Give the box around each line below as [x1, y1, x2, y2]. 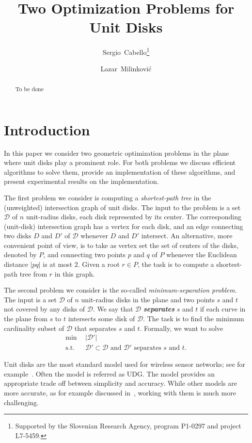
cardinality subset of [4, 323, 64, 333]
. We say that [93, 304, 133, 314]
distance [4, 259, 28, 269]
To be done [15, 84, 44, 93]
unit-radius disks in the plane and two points [81, 294, 215, 304]
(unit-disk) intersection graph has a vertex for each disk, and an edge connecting [4, 221, 243, 231]
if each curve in [200, 304, 246, 314]
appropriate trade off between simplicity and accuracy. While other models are [4, 378, 237, 388]
